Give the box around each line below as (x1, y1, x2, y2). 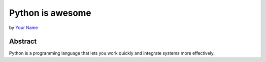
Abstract (9, 37, 37, 46)
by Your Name (9, 25, 38, 31)
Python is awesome (9, 7, 91, 18)
